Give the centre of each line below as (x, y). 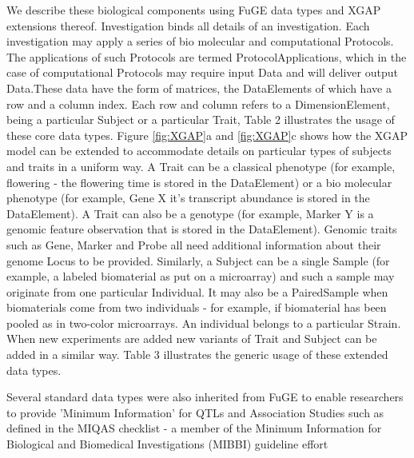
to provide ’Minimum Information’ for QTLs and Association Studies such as (195, 412)
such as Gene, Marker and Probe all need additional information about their (194, 244)
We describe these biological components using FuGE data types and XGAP (194, 10)
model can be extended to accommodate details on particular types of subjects (199, 151)
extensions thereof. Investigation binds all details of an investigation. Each (188, 25)
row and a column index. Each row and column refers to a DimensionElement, (198, 104)
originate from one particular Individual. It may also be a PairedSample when (197, 291)
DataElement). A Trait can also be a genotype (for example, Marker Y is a (190, 213)
